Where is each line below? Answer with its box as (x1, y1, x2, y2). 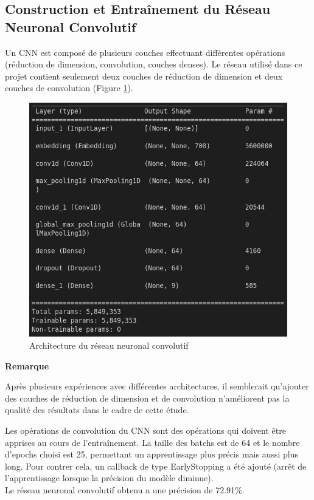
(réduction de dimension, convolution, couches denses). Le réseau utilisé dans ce (5, 58, 302, 70)
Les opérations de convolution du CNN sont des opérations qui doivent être (5, 424, 286, 437)
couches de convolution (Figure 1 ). (5, 81, 133, 94)
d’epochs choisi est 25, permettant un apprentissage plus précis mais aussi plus (5, 448, 298, 461)
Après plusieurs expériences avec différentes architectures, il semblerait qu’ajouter (5, 380, 309, 392)
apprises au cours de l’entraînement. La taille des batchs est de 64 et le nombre (5, 436, 300, 448)
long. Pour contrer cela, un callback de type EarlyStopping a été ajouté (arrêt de (5, 459, 307, 472)
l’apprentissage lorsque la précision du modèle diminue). (5, 471, 214, 484)
